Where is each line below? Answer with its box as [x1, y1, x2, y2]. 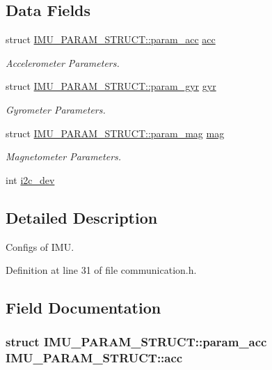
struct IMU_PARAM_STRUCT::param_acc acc [6, 32, 216, 47]
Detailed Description [6, 206, 158, 228]
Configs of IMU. [6, 239, 74, 254]
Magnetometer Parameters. [6, 149, 122, 164]
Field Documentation [6, 297, 161, 318]
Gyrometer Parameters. [6, 102, 106, 116]
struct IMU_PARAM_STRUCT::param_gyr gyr [6, 79, 216, 93]
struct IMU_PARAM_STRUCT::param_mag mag [6, 125, 225, 140]
